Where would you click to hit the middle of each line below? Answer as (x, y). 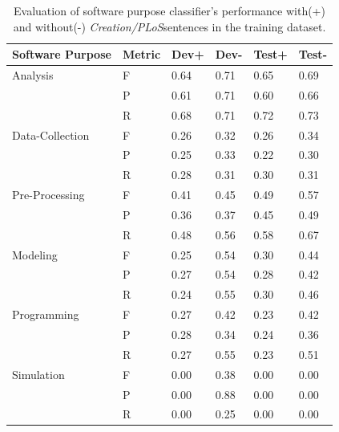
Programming (46, 314)
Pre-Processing (48, 195)
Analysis (33, 75)
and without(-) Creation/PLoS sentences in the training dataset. (169, 26)
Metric (141, 54)
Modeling (35, 254)
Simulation (38, 374)
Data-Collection (51, 134)
